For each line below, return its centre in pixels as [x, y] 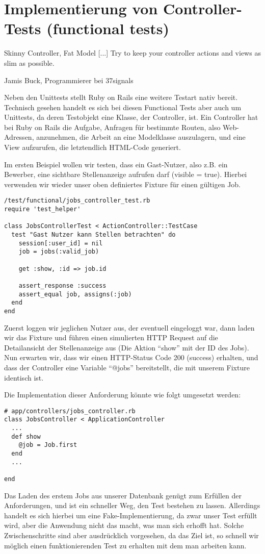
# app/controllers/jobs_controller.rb [70, 411]
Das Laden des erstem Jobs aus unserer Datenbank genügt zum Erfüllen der [123, 495]
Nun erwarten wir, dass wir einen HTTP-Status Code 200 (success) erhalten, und [131, 357]
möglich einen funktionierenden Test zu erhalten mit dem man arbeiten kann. [125, 545]
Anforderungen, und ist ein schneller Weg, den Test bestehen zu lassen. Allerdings [132, 505]
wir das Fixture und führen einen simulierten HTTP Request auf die [111, 337]
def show [26, 436]
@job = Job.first [48, 445]
